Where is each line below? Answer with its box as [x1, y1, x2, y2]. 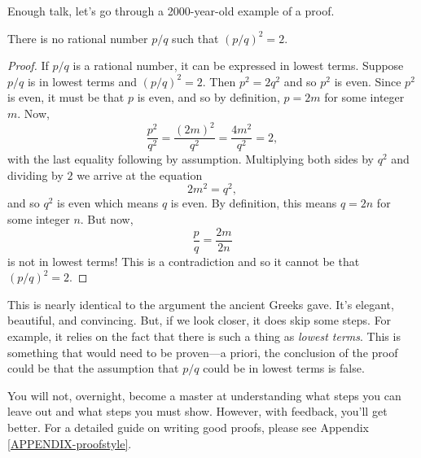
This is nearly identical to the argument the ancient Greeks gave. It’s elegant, [7, 295, 394, 312]
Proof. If [7, 57, 49, 74]
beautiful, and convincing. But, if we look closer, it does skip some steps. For [7, 312, 392, 329]
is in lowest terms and [27, 72, 137, 89]
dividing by [7, 166, 64, 183]
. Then [202, 72, 236, 89]
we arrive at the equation [77, 166, 203, 183]
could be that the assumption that [7, 360, 179, 377]
